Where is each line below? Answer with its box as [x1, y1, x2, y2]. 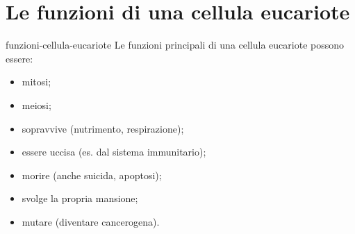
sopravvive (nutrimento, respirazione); [22, 121, 184, 135]
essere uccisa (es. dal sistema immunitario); [22, 144, 206, 159]
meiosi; [22, 97, 51, 112]
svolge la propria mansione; [22, 191, 138, 206]
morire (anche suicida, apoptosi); [22, 167, 162, 182]
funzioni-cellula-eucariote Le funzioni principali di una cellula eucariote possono [6, 37, 345, 52]
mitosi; [22, 74, 51, 89]
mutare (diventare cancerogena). [22, 214, 160, 228]
